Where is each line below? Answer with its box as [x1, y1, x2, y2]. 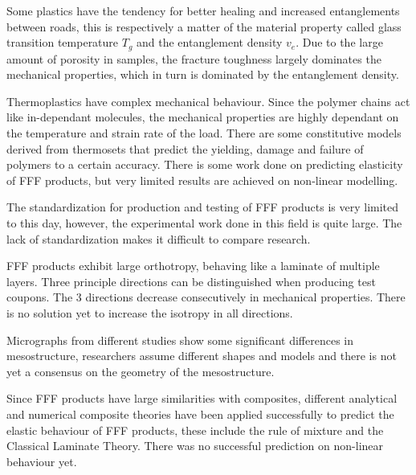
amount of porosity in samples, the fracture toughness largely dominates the [6, 50, 381, 67]
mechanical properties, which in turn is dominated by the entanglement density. [6, 66, 399, 83]
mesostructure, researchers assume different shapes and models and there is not [6, 347, 397, 364]
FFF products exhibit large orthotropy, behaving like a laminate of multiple [6, 257, 380, 274]
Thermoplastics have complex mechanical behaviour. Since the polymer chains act [6, 92, 410, 109]
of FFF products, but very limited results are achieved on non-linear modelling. [6, 171, 398, 188]
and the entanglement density [137, 34, 283, 51]
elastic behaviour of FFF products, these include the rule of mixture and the [6, 421, 384, 438]
